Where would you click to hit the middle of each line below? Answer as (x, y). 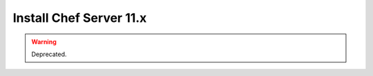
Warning (44, 42)
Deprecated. (49, 54)
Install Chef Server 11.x (80, 18)
